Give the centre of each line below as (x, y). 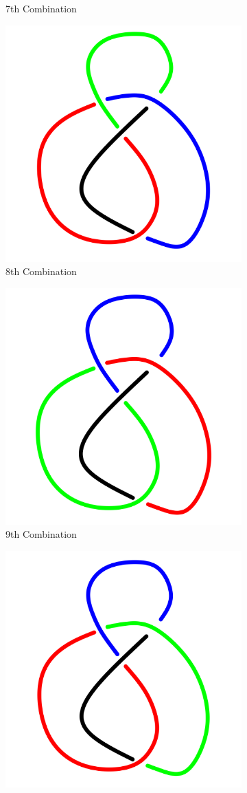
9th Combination (41, 534)
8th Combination (41, 271)
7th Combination (41, 8)
